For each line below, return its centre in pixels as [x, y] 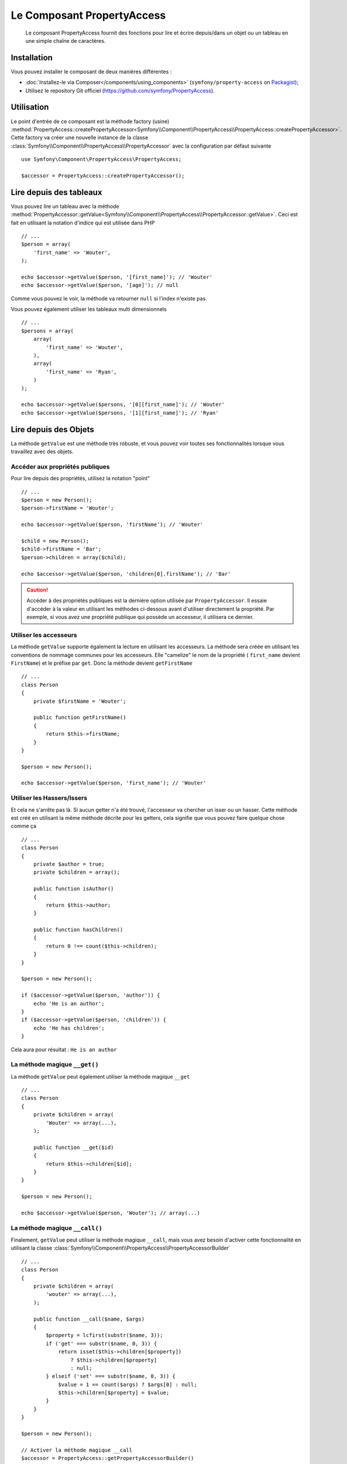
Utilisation [30, 107]
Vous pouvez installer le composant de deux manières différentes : [91, 71]
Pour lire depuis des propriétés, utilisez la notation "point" [80, 478]
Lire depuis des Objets [52, 430]
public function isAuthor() [73, 889]
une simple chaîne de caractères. [66, 40]
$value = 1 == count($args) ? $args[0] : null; [128, 1384]
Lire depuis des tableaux [56, 192]
